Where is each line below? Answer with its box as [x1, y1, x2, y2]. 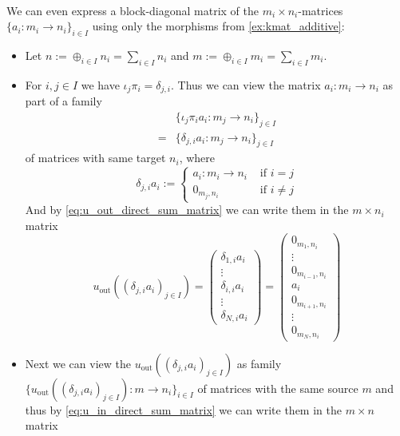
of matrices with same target [25, 149, 166, 166]
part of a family [25, 93, 102, 109]
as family [236, 355, 282, 371]
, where [179, 149, 215, 166]
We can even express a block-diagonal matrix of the [6, 2, 259, 18]
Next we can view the [25, 355, 131, 371]
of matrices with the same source [197, 379, 358, 396]
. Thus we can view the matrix [171, 76, 321, 93]
